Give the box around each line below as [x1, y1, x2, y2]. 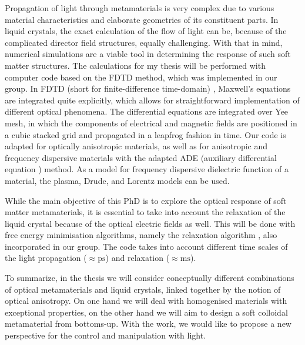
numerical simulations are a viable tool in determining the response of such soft [5, 48, 291, 60]
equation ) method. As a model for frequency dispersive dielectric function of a [5, 163, 289, 175]
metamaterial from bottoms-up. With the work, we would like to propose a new [5, 317, 291, 330]
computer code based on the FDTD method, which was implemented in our [5, 71, 277, 83]
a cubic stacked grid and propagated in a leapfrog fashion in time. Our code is [5, 128, 286, 140]
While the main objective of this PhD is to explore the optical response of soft [5, 194, 287, 206]
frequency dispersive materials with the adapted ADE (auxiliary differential [5, 151, 277, 163]
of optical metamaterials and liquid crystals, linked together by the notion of [5, 283, 281, 295]
